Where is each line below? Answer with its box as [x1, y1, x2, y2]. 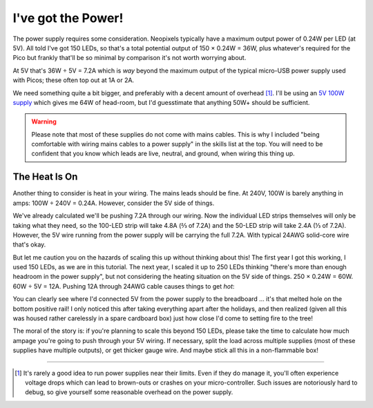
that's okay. [12, 240, 46, 249]
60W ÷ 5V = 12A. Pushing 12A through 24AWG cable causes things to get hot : [12, 282, 235, 290]
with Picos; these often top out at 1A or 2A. [12, 76, 135, 84]
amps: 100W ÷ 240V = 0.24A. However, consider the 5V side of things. [12, 199, 215, 207]
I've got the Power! [12, 10, 124, 26]
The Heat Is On [12, 171, 78, 183]
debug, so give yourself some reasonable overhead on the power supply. [25, 388, 233, 396]
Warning [31, 117, 57, 126]
